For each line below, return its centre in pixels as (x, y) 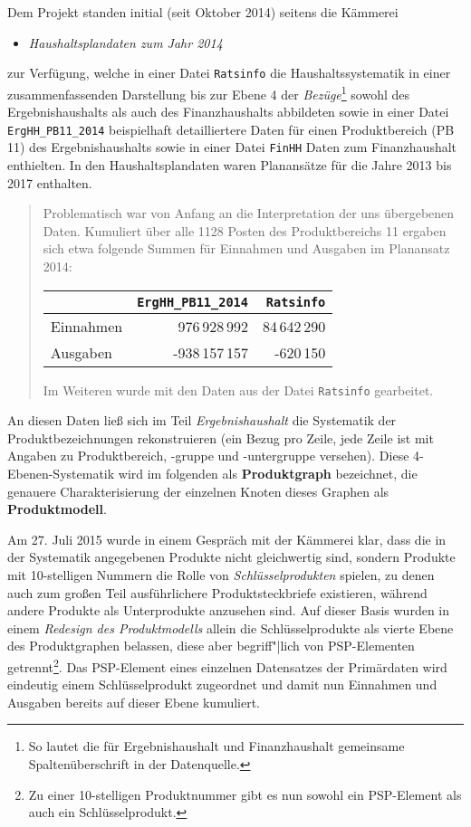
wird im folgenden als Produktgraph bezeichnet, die (268, 473)
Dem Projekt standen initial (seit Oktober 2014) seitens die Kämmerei (203, 12)
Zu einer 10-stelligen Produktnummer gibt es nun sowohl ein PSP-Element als (245, 794)
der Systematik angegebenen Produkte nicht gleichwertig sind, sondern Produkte (231, 557)
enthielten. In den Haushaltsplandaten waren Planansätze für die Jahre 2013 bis (230, 165)
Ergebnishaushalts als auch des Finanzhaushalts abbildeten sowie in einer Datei (228, 112)
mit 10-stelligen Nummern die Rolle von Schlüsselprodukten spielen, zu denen (221, 574)
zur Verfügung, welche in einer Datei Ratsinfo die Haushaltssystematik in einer (229, 73)
